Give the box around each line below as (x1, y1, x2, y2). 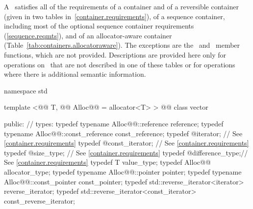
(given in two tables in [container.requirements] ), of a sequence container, (4, 11, 225, 21)
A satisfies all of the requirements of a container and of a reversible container (4, 1, 239, 11)
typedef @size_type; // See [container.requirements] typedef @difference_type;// (4, 147, 248, 157)
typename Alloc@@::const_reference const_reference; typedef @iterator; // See (4, 128, 243, 138)
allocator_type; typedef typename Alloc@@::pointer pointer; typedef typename (4, 166, 242, 177)
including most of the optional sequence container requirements (4, 21, 194, 31)
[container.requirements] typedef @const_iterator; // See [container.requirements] (4, 138, 249, 148)
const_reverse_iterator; (4, 195, 75, 206)
